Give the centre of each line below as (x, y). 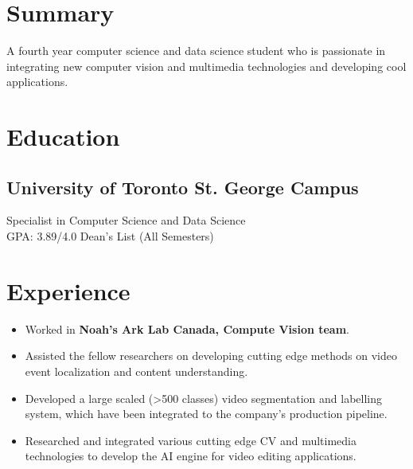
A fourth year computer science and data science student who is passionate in (196, 51)
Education (63, 137)
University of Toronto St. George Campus (183, 187)
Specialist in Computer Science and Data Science (126, 220)
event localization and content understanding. (136, 371)
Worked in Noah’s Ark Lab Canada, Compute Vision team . (187, 328)
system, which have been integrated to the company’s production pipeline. (206, 414)
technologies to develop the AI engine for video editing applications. (191, 456)
